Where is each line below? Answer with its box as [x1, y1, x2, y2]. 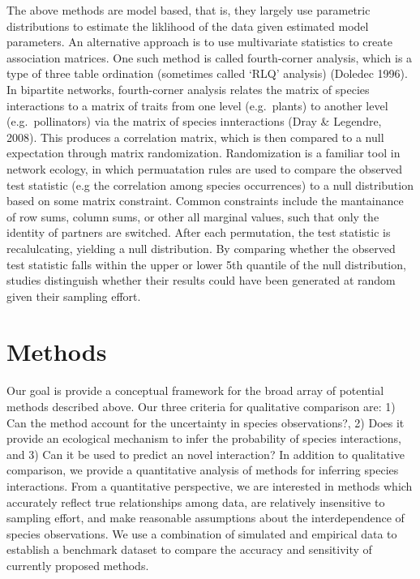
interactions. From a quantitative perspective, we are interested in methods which [6, 477, 413, 494]
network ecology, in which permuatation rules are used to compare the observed [6, 160, 403, 177]
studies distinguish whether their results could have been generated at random [6, 272, 396, 289]
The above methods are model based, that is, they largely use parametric [6, 2, 371, 18]
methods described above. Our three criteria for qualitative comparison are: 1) [6, 398, 396, 414]
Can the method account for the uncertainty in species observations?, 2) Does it [6, 414, 405, 431]
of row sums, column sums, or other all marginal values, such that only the [6, 208, 379, 225]
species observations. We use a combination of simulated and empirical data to [6, 525, 397, 542]
